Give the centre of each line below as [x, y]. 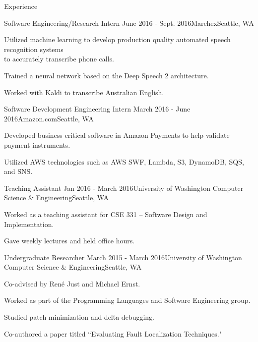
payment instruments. [37, 144]
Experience [21, 6]
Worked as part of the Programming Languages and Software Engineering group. [127, 300]
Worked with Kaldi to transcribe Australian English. [84, 92]
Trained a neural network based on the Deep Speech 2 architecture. [106, 75]
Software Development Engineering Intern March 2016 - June [97, 109]
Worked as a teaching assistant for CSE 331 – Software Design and [106, 214]
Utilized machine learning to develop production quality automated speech [117, 39]
